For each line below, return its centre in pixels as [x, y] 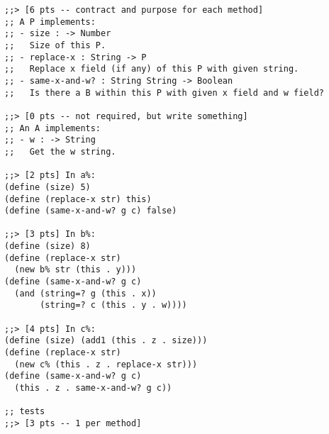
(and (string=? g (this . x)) [85, 293]
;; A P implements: [50, 22]
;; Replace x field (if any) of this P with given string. [152, 69]
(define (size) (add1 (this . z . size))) [106, 341]
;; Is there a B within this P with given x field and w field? [164, 93]
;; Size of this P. [55, 45]
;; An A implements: [53, 128]
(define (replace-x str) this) [78, 199]
